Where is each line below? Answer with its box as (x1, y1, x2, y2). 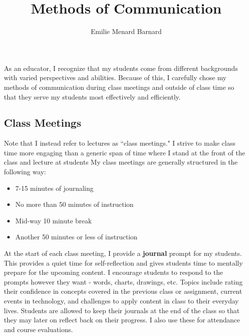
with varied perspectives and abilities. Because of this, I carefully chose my (4, 72, 227, 83)
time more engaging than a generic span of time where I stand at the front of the (4, 147, 245, 157)
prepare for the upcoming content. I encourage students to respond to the (4, 267, 223, 277)
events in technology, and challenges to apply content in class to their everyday (4, 296, 239, 306)
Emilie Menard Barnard (91, 26, 162, 36)
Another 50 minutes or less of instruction (15, 232, 138, 242)
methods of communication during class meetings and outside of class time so (4, 82, 234, 92)
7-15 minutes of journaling (15, 183, 94, 193)
